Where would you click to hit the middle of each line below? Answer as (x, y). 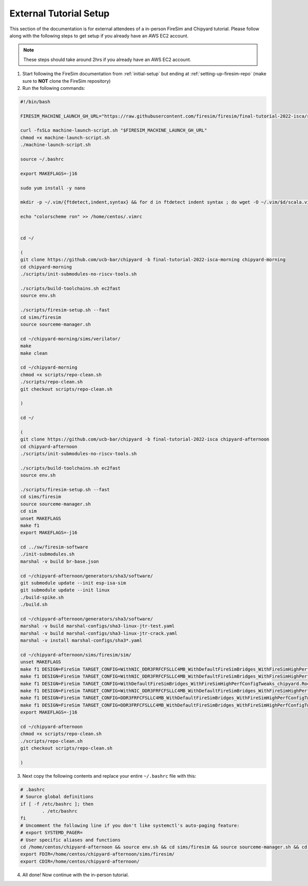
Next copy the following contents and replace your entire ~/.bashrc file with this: (109, 776)
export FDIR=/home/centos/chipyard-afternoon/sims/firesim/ (98, 854)
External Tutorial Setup (60, 13)
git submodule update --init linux (65, 590)
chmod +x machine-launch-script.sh (65, 138)
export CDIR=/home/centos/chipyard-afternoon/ (80, 861)
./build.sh (34, 605)
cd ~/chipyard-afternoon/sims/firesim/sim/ (76, 655)
